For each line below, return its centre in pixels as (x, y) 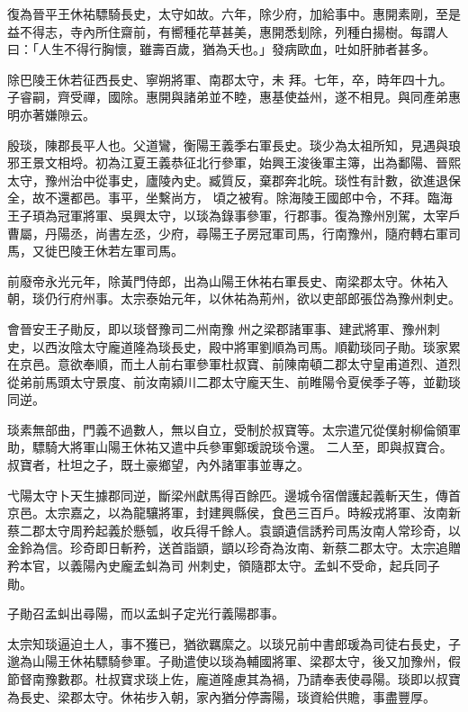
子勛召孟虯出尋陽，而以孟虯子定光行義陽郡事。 (146, 613)
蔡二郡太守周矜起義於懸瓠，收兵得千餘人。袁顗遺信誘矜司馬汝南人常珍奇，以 (234, 530)
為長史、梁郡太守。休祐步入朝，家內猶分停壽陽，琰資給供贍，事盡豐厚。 (221, 696)
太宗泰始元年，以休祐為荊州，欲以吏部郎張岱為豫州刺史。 (290, 298)
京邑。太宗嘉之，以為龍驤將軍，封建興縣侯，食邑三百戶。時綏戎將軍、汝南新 (234, 513)
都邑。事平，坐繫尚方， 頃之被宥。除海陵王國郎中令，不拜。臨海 (261, 198)
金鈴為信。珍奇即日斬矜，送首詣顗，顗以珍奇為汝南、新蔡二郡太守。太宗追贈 (234, 548)
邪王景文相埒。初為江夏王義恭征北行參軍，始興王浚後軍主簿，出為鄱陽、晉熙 (234, 162)
